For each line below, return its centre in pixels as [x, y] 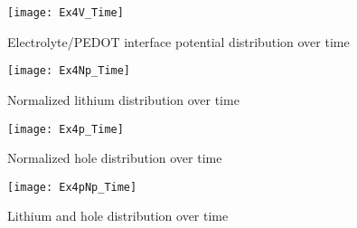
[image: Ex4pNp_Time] [72, 187]
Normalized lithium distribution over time [123, 99]
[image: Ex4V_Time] [66, 13]
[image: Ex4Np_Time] [69, 71]
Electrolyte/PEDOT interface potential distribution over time [178, 41]
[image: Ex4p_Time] [66, 129]
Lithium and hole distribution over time [118, 216]
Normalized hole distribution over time [115, 158]
